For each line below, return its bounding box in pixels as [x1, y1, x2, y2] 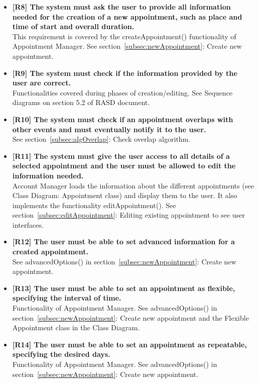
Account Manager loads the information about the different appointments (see [12, 180, 254, 190]
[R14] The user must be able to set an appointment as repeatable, [12, 339, 247, 349]
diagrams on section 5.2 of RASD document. [12, 97, 150, 108]
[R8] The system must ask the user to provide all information [12, 2, 231, 12]
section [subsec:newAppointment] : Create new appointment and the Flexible [12, 312, 249, 323]
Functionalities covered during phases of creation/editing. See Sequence [12, 87, 233, 98]
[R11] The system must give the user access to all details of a [12, 150, 230, 161]
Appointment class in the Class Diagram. [12, 322, 140, 333]
